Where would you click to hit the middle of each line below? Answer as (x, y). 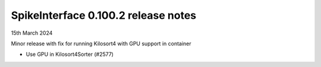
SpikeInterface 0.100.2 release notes (104, 15)
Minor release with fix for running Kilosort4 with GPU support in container (101, 43)
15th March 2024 (32, 33)
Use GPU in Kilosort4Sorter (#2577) (70, 54)
